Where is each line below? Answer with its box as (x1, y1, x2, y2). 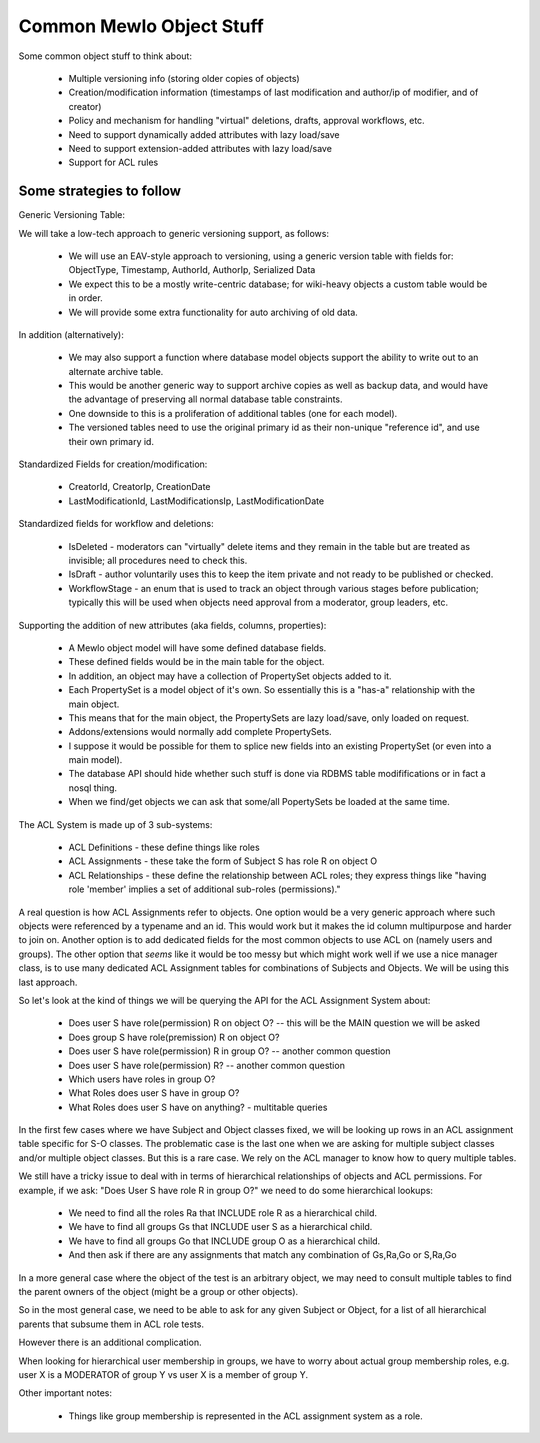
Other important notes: (18, 1387, 113, 1399)
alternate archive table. (68, 365, 164, 377)
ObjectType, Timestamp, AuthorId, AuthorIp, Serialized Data (68, 264, 316, 276)
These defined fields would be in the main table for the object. (68, 656, 325, 668)
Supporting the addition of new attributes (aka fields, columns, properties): (18, 619, 327, 631)
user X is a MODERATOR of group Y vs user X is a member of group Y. (18, 1368, 309, 1380)
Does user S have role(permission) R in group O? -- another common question (68, 1045, 391, 1057)
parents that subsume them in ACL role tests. (18, 1318, 205, 1330)
